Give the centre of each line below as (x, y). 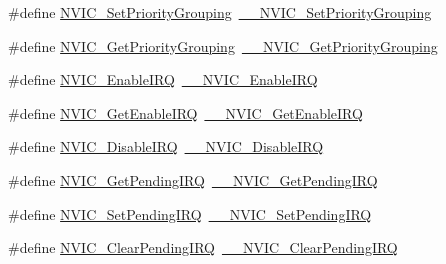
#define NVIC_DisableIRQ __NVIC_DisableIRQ (166, 146)
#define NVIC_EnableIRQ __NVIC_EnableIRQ (163, 79)
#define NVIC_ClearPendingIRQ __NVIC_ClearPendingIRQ (203, 247)
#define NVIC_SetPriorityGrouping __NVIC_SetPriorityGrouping (220, 12)
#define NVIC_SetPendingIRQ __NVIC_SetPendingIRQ (190, 213)
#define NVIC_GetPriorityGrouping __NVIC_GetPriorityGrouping (223, 45)
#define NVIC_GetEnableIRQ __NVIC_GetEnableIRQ (185, 112)
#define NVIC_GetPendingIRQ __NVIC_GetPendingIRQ (193, 179)
